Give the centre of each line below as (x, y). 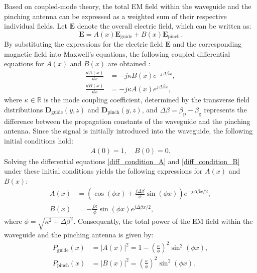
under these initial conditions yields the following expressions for (103, 171)
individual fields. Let (36, 26)
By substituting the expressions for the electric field (84, 44)
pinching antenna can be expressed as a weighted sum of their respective (115, 16)
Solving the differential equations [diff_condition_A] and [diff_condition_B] (122, 161)
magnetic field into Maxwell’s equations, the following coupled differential (117, 53)
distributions (24, 109)
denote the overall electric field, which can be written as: (164, 26)
